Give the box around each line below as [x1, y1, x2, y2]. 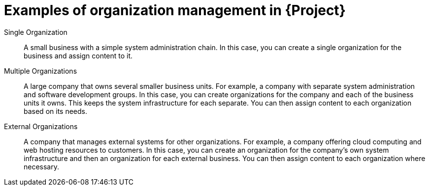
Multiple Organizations [4, 66, 77, 75]
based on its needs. [24, 107, 87, 115]
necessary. [24, 162, 60, 171]
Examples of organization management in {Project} [4, 2, 346, 19]
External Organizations [4, 122, 78, 131]
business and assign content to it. [24, 51, 133, 60]
